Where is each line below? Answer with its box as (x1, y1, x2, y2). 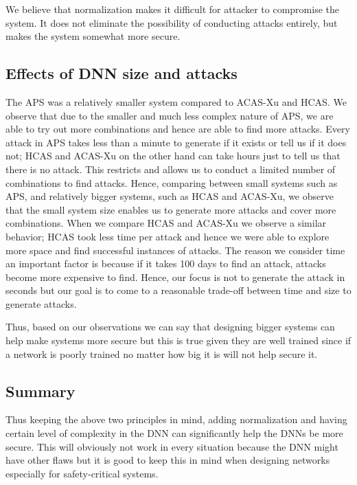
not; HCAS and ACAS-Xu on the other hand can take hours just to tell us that (5, 148, 341, 163)
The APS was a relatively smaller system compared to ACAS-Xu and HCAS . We (5, 94, 347, 109)
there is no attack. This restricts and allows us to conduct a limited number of (5, 161, 336, 176)
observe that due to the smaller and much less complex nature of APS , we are (5, 108, 334, 122)
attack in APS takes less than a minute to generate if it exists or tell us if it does (5, 135, 347, 149)
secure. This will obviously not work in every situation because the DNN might (5, 439, 338, 453)
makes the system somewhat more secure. (5, 29, 181, 43)
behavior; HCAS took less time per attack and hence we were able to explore (5, 229, 330, 243)
